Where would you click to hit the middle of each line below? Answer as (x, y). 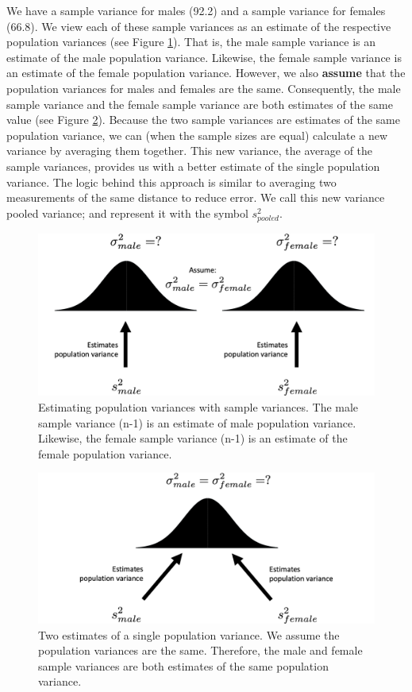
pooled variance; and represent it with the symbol (127, 213)
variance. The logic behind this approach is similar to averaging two (171, 182)
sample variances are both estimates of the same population (183, 665)
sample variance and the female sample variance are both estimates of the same (200, 104)
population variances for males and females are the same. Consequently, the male (204, 88)
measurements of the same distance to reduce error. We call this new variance (196, 197)
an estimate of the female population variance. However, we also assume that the (206, 73)
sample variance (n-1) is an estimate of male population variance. (197, 422)
